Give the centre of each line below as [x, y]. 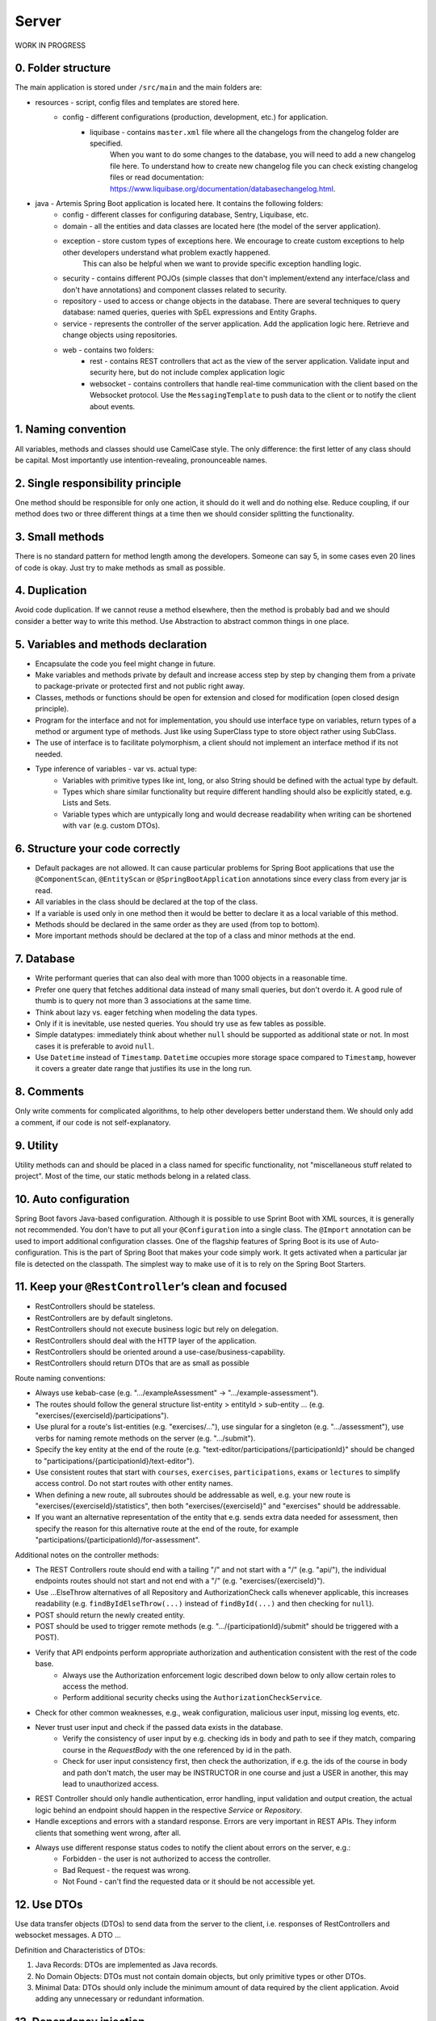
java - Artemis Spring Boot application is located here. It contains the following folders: [179, 203]
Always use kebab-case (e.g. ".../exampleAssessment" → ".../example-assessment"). [177, 1393]
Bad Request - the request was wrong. [127, 1870]
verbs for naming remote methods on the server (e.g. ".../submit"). [145, 1438]
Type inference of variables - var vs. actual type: [116, 769]
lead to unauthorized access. [111, 1784]
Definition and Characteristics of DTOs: [80, 1950]
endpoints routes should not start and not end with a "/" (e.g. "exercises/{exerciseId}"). [180, 1581]
